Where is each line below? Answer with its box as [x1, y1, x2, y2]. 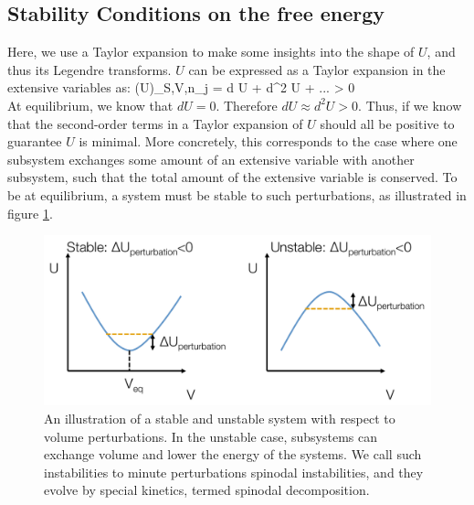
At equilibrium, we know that [7, 95, 174, 114]
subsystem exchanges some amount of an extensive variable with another [7, 149, 415, 168]
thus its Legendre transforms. [7, 59, 172, 79]
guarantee [7, 132, 62, 151]
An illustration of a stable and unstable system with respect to [44, 409, 395, 428]
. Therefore [216, 95, 278, 114]
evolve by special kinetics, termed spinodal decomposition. [44, 480, 370, 500]
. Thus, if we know [358, 95, 462, 114]
